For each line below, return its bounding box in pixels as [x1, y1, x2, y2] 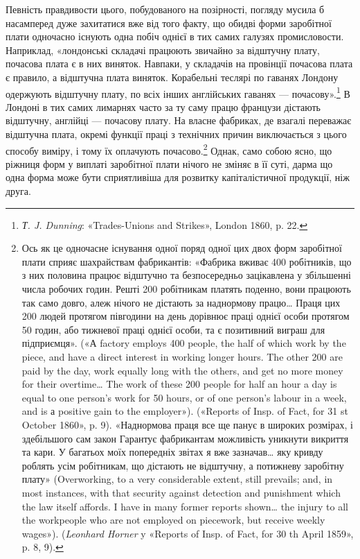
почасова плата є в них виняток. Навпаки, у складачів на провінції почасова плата [6, 56, 353, 71]
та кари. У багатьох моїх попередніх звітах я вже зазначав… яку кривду [21, 445, 323, 459]
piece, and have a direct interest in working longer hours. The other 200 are [21, 349, 343, 363]
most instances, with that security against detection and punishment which [21, 485, 341, 499]
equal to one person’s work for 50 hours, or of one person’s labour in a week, [21, 390, 347, 404]
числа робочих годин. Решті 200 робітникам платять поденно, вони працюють [21, 282, 351, 295]
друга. [6, 184, 31, 198]
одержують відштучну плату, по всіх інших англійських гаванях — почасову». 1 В [6, 84, 350, 101]
